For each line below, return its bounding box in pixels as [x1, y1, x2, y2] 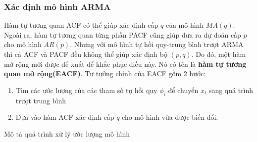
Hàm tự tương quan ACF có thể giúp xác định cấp [4, 20, 158, 30]
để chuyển [168, 85, 199, 95]
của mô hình [165, 20, 204, 30]
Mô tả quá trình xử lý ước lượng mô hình [4, 128, 130, 139]
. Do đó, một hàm [191, 49, 246, 59]
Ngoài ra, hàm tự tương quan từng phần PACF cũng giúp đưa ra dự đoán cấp [4, 29, 241, 40]
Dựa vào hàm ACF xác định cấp [15, 112, 114, 122]
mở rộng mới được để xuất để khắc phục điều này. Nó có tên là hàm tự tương [4, 58, 247, 69]
